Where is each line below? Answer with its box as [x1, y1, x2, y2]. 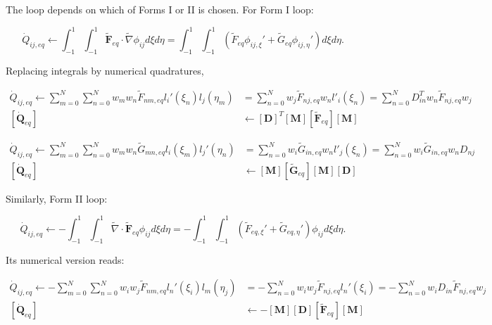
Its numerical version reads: [6, 252, 125, 267]
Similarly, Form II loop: [6, 191, 108, 205]
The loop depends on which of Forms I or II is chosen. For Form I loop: [6, 2, 314, 16]
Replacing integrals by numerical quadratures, [6, 63, 204, 77]
